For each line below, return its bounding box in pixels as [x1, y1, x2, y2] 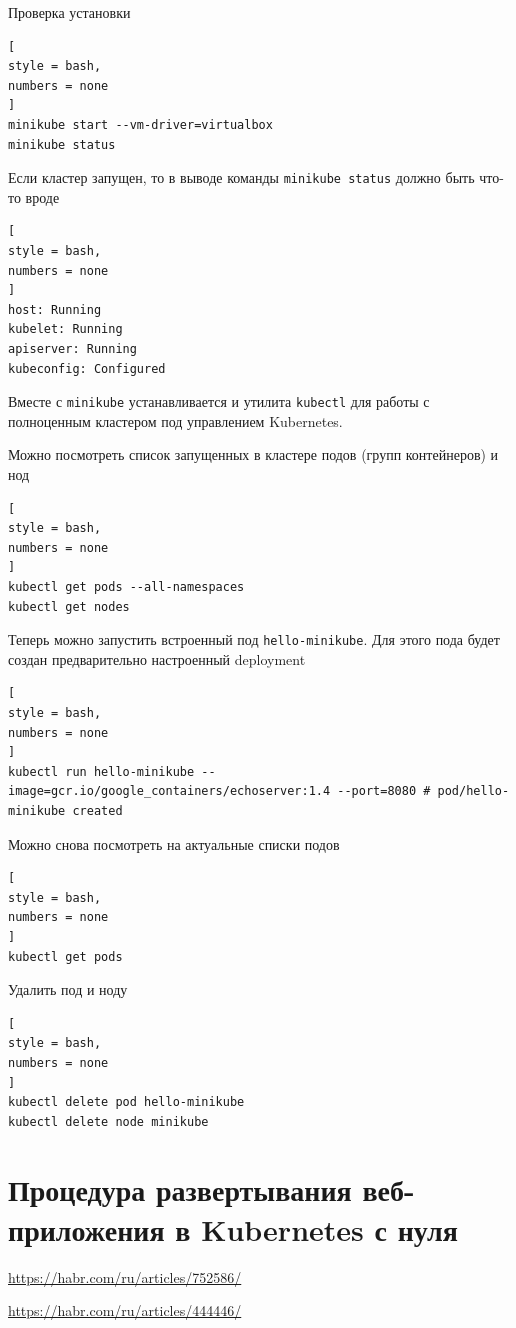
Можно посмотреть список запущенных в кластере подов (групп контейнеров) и [8, 444, 499, 465]
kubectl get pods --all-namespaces [8, 579, 245, 594]
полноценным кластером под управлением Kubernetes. [8, 410, 343, 431]
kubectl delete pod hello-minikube [8, 1095, 245, 1110]
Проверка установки [8, 2, 131, 22]
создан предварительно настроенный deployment [8, 648, 306, 669]
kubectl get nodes [8, 599, 130, 614]
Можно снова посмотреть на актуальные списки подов [8, 833, 340, 854]
